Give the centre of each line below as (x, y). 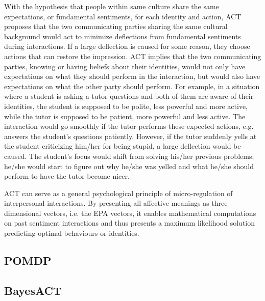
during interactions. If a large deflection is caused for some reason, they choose (127, 46)
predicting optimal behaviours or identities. (72, 233)
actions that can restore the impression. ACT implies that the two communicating (133, 56)
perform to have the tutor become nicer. (67, 176)
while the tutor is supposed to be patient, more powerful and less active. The (125, 116)
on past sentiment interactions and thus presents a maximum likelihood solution (130, 223)
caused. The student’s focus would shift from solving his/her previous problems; (129, 156)
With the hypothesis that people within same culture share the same (112, 6)
